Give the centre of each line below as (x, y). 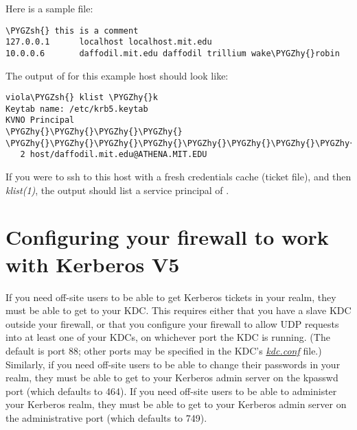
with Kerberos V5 (93, 264)
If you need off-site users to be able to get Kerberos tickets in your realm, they (171, 297)
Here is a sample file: (49, 8)
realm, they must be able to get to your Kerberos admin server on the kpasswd (172, 378)
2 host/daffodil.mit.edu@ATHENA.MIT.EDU (114, 155)
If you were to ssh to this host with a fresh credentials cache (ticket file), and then (178, 177)
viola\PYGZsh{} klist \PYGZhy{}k (82, 98)
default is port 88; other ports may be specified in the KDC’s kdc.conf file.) (164, 350)
